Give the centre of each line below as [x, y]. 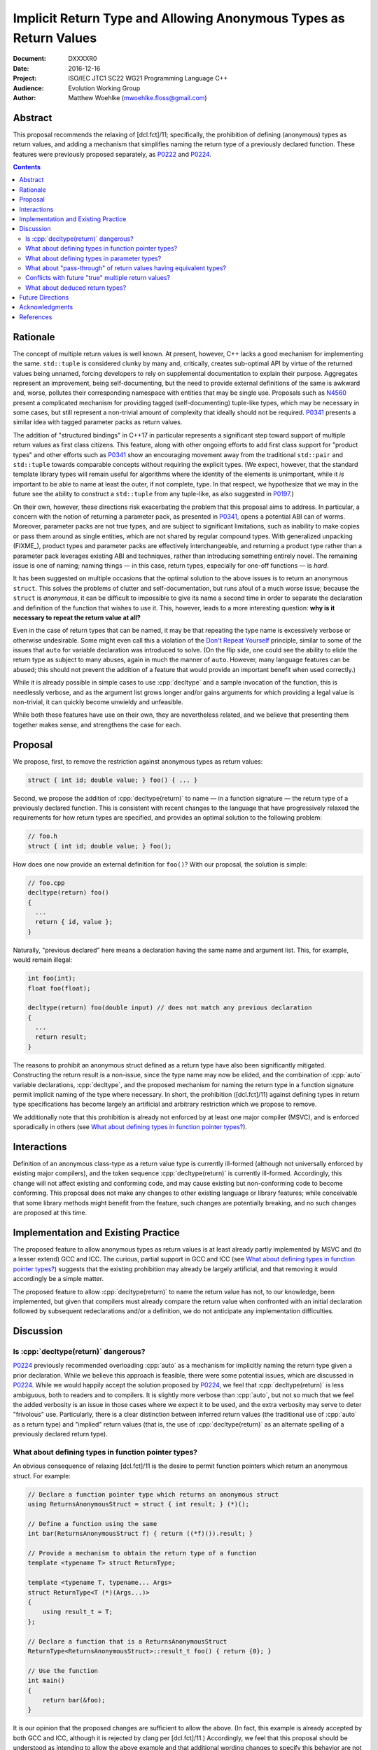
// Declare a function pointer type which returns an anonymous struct [153, 1494]
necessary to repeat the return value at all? [77, 617]
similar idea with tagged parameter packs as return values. [98, 422]
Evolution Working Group [104, 88]
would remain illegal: [43, 960]
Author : [24, 97]
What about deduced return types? [76, 288]
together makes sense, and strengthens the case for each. [97, 724]
